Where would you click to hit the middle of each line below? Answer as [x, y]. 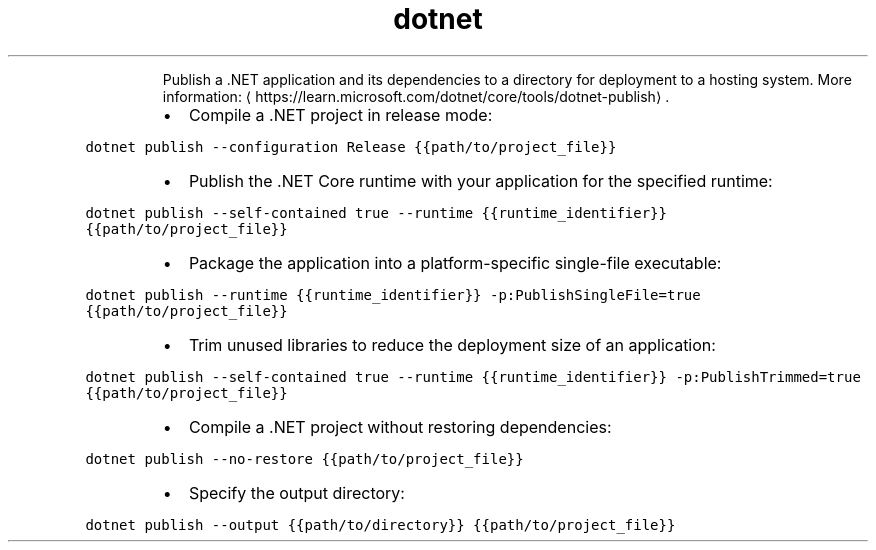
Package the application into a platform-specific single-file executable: [455, 262]
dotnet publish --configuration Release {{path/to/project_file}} [351, 146]
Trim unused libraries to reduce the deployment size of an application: [452, 344]
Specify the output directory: [296, 492]
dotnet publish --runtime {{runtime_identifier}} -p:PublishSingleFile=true [393, 294]
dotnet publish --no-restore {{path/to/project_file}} [304, 458]
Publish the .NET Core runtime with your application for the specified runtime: [480, 180]
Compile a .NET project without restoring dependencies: [400, 426]
